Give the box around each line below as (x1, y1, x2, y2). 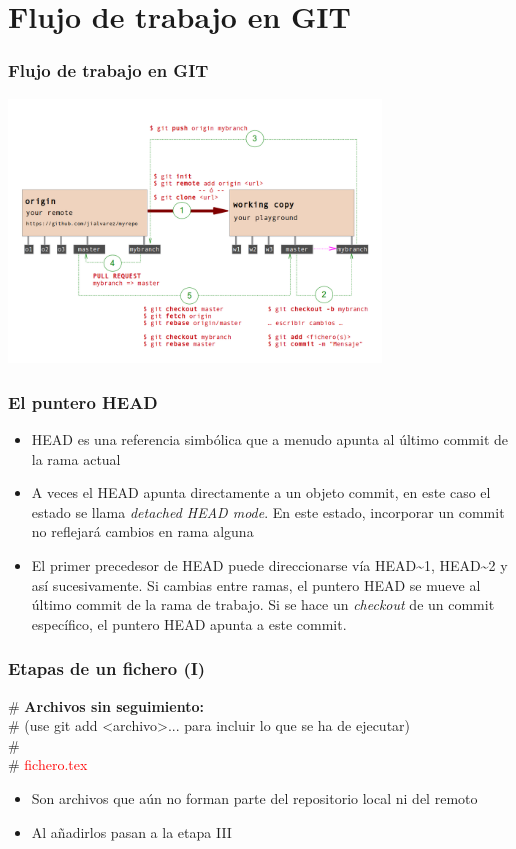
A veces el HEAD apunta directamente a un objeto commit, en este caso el (31, 482, 491, 503)
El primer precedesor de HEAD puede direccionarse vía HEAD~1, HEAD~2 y (31, 554, 508, 575)
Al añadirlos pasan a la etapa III (31, 821, 232, 842)
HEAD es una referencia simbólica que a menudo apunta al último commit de (31, 428, 509, 449)
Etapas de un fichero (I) (8, 656, 206, 681)
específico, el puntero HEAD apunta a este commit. (31, 613, 347, 634)
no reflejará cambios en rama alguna (31, 521, 254, 542)
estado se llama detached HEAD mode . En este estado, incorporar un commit (31, 501, 505, 522)
